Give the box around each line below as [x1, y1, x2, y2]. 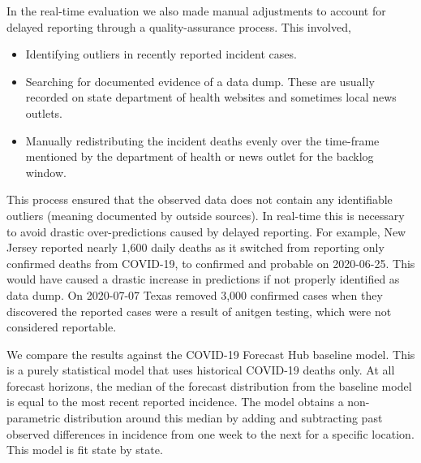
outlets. [25, 104, 62, 121]
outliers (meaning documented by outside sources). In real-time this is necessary [6, 206, 405, 223]
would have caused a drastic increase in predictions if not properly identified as [6, 270, 400, 288]
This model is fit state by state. [6, 441, 163, 458]
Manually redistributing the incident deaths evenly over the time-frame [25, 132, 380, 149]
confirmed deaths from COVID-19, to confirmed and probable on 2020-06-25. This [6, 254, 415, 271]
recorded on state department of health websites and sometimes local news [25, 89, 397, 106]
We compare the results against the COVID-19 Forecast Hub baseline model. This [6, 345, 415, 362]
